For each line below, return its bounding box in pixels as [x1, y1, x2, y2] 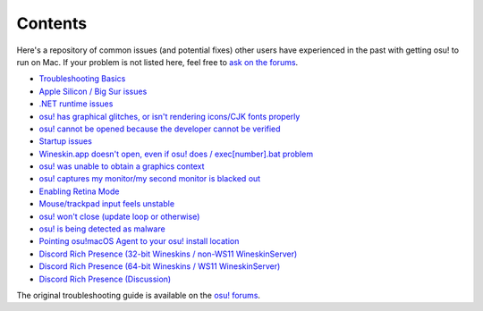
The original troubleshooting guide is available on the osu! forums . [16, 290, 261, 300]
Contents [16, 13, 88, 33]
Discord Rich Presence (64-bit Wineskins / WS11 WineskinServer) [38, 261, 281, 272]
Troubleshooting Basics [38, 73, 126, 84]
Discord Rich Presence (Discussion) [38, 273, 172, 284]
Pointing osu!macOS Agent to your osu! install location [38, 236, 240, 247]
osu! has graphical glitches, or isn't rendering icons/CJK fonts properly [38, 111, 301, 122]
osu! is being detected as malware [38, 223, 165, 234]
